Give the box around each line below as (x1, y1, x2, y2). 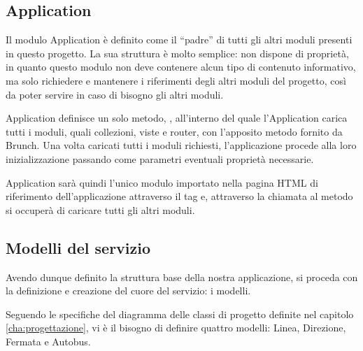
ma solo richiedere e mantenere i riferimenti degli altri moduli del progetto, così (6, 73, 346, 87)
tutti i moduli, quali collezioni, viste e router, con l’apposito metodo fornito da (6, 124, 343, 138)
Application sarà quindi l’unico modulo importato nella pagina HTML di (6, 175, 318, 189)
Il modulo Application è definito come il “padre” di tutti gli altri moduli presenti (6, 32, 353, 47)
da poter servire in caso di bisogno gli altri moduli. (6, 87, 224, 101)
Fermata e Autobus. (6, 334, 91, 348)
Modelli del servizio (6, 236, 151, 258)
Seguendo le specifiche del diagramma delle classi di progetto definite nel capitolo (6, 306, 354, 321)
